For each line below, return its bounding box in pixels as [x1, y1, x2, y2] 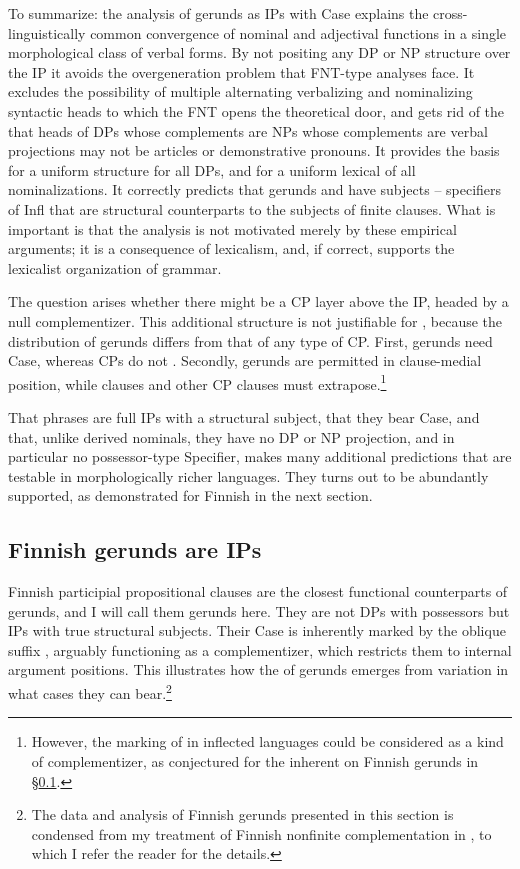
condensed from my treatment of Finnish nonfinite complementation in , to [31, 823, 492, 844]
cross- [433, 3, 468, 23]
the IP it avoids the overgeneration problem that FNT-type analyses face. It [8, 61, 475, 82]
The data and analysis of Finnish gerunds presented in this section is [31, 804, 454, 825]
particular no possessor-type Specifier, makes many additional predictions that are [8, 446, 512, 467]
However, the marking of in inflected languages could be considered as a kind [31, 731, 504, 752]
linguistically [8, 22, 86, 43]
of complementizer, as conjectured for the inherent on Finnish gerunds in [31, 750, 479, 771]
